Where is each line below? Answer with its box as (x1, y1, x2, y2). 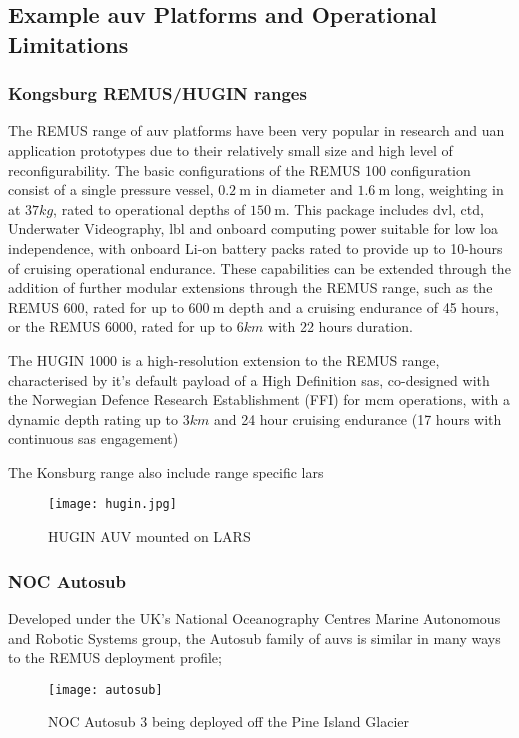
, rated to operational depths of (53, 198, 246, 219)
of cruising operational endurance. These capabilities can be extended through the (8, 257, 511, 278)
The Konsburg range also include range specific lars (8, 461, 324, 482)
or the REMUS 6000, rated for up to (8, 316, 233, 337)
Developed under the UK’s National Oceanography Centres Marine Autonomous (8, 607, 501, 628)
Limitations (8, 28, 129, 59)
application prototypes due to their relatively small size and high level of (8, 139, 453, 160)
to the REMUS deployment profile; (8, 647, 222, 668)
